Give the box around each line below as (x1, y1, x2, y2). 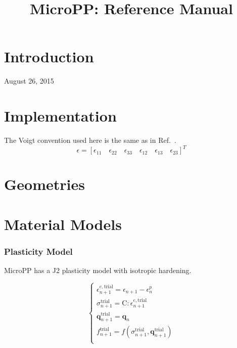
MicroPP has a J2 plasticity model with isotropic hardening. (4, 265, 192, 276)
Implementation (4, 105, 117, 126)
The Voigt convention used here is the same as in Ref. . (4, 135, 176, 145)
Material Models (4, 213, 122, 234)
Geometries (4, 174, 85, 195)
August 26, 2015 (4, 75, 54, 86)
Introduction (4, 46, 94, 67)
